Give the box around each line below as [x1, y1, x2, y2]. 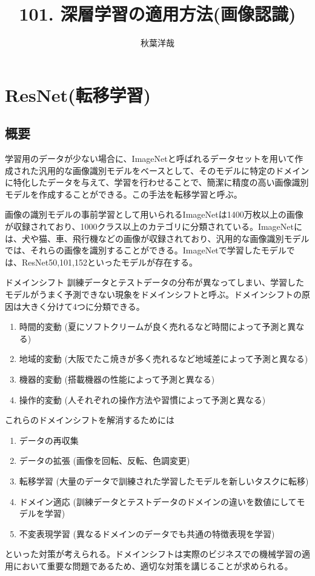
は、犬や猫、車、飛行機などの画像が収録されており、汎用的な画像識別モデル [5, 232, 310, 244]
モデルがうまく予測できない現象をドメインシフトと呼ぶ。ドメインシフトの [5, 288, 302, 301]
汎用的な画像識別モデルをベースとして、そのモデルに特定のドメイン [38, 164, 310, 176]
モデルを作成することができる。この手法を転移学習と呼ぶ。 [5, 187, 242, 200]
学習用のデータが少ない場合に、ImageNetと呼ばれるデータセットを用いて [5, 152, 295, 165]
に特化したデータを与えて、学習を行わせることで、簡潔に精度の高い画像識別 [5, 176, 309, 189]
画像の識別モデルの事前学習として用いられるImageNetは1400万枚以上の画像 [5, 208, 303, 221]
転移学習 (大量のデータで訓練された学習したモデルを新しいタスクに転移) [19, 474, 309, 487]
